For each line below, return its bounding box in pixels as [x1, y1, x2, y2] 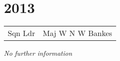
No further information [4, 48, 72, 58]
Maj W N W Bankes [42, 27, 112, 39]
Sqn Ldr [8, 27, 35, 39]
